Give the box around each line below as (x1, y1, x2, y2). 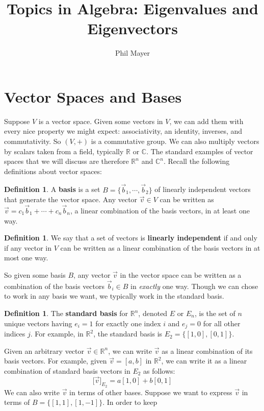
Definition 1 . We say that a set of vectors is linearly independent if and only (4, 232, 257, 243)
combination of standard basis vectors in (4, 365, 130, 376)
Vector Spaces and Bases (4, 86, 182, 107)
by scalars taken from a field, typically (4, 146, 124, 156)
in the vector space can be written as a (120, 270, 242, 280)
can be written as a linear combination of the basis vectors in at (60, 242, 260, 253)
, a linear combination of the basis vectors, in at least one (70, 205, 250, 216)
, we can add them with (169, 115, 244, 126)
